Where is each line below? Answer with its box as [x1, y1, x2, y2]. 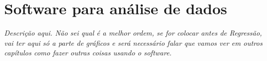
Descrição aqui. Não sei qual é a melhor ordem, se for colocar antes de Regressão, [4, 27, 262, 38]
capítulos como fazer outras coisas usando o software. [4, 47, 172, 58]
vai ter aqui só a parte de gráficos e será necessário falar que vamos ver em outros [4, 37, 263, 48]
